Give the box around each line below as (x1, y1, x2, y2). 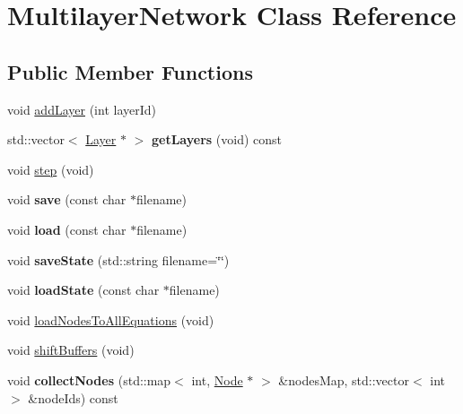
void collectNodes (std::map (7, 370, 171, 389)
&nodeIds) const (28, 388, 118, 407)
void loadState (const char (7, 280, 160, 299)
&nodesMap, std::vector (278, 370, 409, 389)
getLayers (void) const (151, 130, 282, 149)
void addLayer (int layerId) (7, 99, 156, 118)
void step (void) (7, 160, 94, 178)
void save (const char (7, 190, 127, 209)
